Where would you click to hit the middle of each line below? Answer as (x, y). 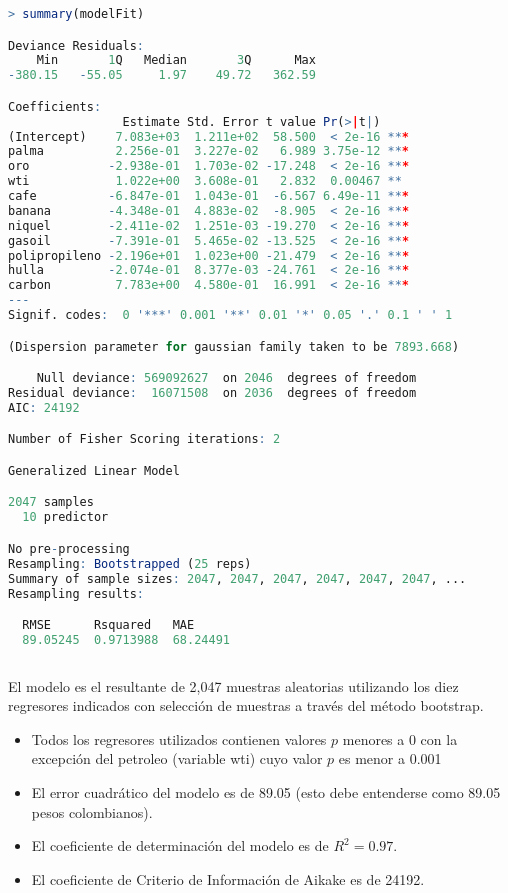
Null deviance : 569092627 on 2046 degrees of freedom (226, 378)
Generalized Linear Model (94, 470)
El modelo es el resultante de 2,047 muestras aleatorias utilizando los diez (233, 685)
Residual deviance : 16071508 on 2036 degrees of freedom (212, 393)
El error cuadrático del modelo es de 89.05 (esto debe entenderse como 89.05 (266, 792)
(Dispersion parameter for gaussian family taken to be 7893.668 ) (234, 346)
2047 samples (51, 502)
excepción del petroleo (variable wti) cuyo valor (177, 758)
